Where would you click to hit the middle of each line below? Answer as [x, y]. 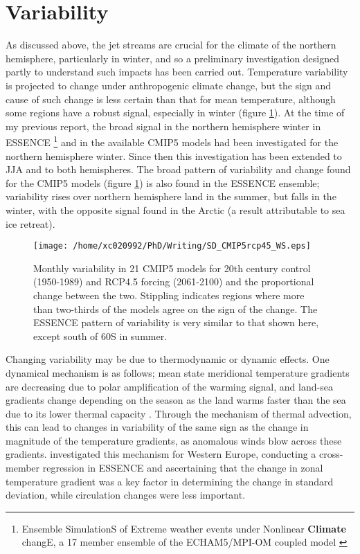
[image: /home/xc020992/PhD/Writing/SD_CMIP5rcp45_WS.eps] [172, 246]
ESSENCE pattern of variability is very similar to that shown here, [176, 322]
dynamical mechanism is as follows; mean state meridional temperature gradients [178, 372]
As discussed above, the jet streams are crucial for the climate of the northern [171, 45]
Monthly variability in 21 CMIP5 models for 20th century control [172, 268]
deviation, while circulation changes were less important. [126, 495]
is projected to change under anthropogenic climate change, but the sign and [169, 85]
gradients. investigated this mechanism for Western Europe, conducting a [161, 454]
